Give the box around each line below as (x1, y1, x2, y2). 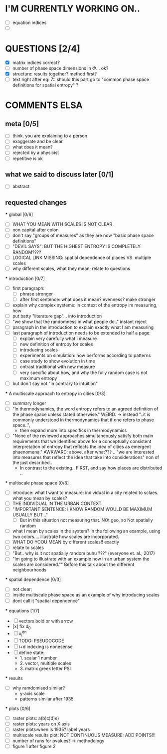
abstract (12, 183, 30, 189)
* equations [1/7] (5, 607, 40, 613)
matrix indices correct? (12, 59, 60, 65)
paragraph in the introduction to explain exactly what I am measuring (12, 324, 154, 330)
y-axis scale (19, 690, 45, 696)
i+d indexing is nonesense (18, 643, 73, 649)
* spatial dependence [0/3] (5, 576, 61, 582)
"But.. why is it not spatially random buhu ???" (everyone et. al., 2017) (12, 550, 156, 556)
